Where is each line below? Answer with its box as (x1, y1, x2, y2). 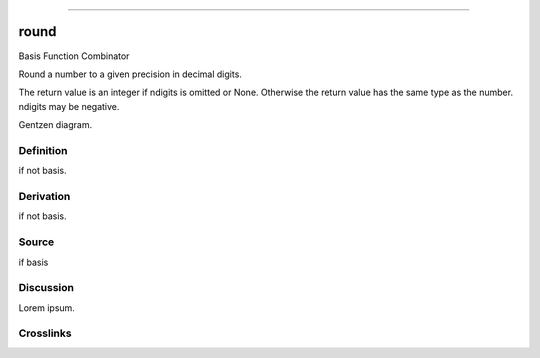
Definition (18, 143, 68, 157)
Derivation (18, 189, 71, 203)
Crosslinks (18, 326, 72, 340)
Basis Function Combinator (18, 50, 130, 62)
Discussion (18, 281, 75, 295)
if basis (18, 256, 49, 268)
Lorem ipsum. (18, 301, 75, 314)
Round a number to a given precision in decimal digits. (18, 68, 242, 80)
